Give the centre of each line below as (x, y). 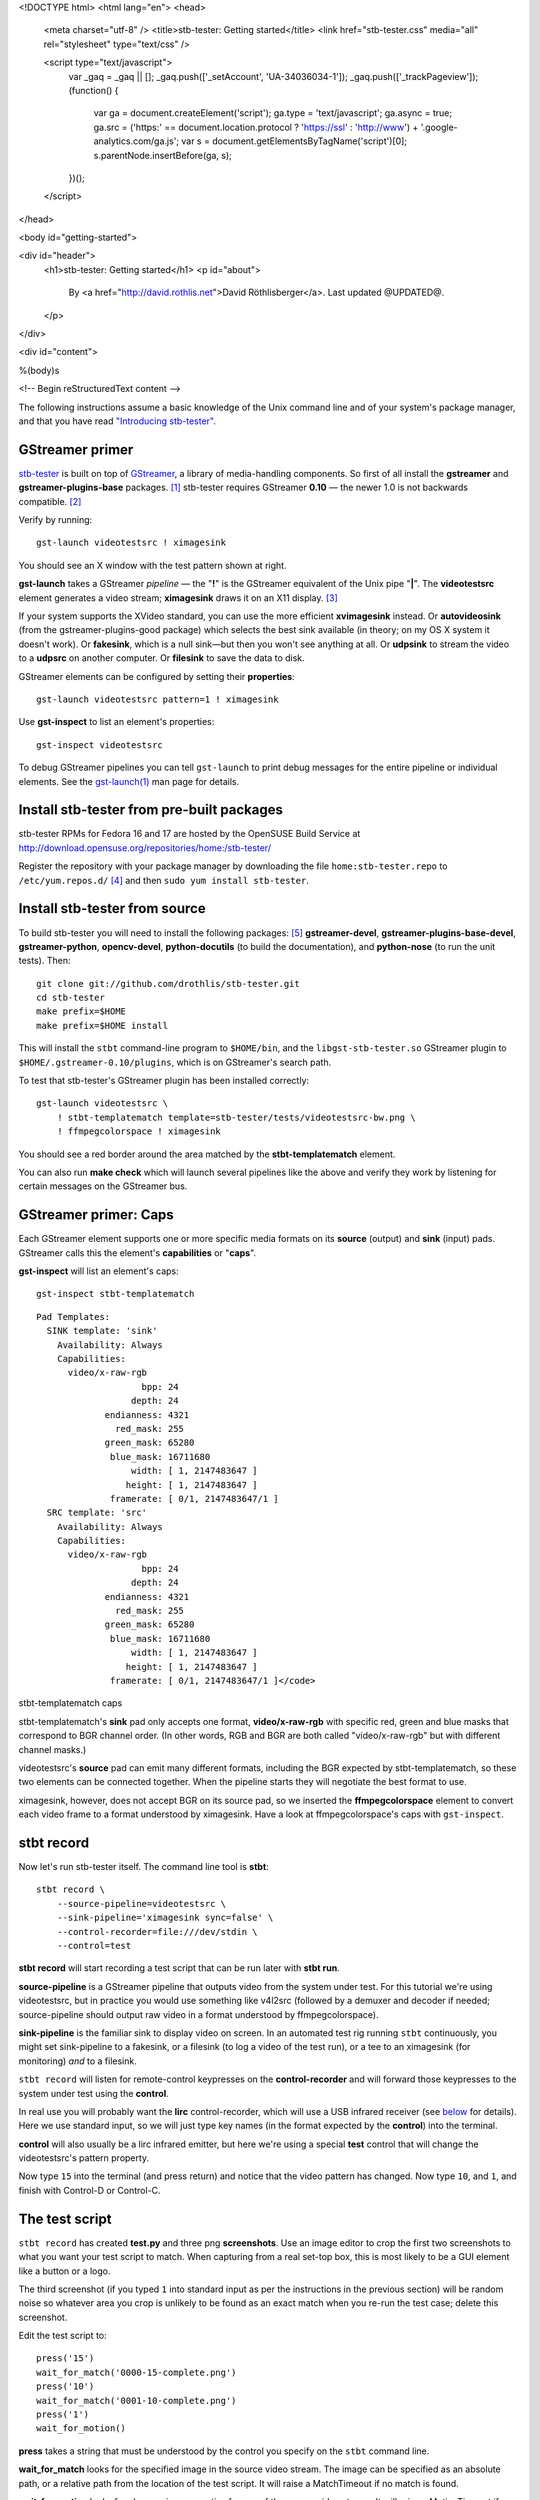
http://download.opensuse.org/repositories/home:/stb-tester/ (145, 847)
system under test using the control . (93, 2093)
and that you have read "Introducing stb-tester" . (117, 421)
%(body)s (39, 370)
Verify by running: (55, 520)
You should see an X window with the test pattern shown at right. (152, 565)
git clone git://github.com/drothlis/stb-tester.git (168, 983)
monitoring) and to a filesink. (77, 2061)
